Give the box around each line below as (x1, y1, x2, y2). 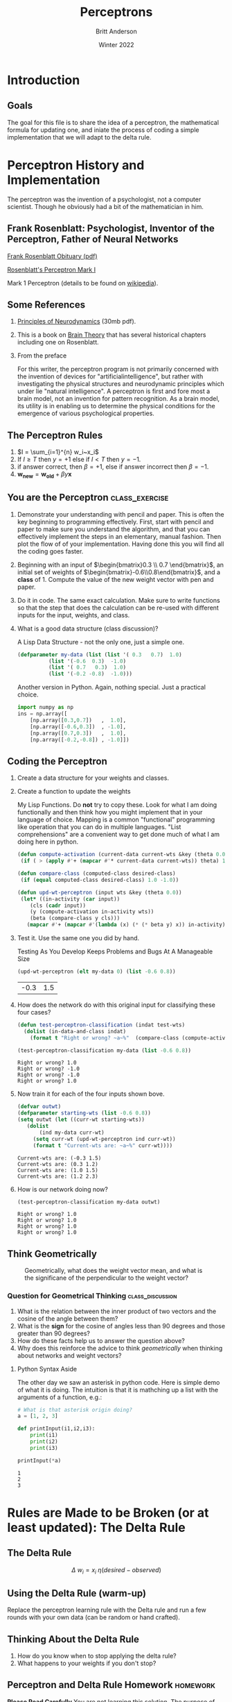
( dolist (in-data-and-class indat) (24, 1028, 127, 1035)
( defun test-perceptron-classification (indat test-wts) (17, 1021, 186, 1028)
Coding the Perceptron (7, 755, 107, 767)
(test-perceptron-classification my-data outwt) (17, 1199, 161, 1205)
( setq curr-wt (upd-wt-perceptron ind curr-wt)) (33, 1135, 176, 1142)
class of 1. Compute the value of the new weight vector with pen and (17, 575, 214, 583)
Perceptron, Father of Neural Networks (7, 233, 179, 245)
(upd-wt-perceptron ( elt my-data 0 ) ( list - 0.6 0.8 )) (17, 968, 177, 976)
